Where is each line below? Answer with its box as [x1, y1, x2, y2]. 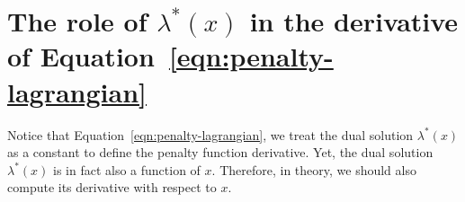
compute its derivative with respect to [7, 178, 217, 197]
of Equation [7, 38, 155, 75]
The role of [7, 3, 148, 40]
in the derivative [249, 3, 459, 40]
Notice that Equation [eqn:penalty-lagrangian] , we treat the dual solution [7, 125, 414, 144]
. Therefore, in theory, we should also [211, 160, 416, 179]
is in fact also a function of [53, 160, 201, 179]
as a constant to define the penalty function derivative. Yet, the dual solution [7, 143, 434, 162]
